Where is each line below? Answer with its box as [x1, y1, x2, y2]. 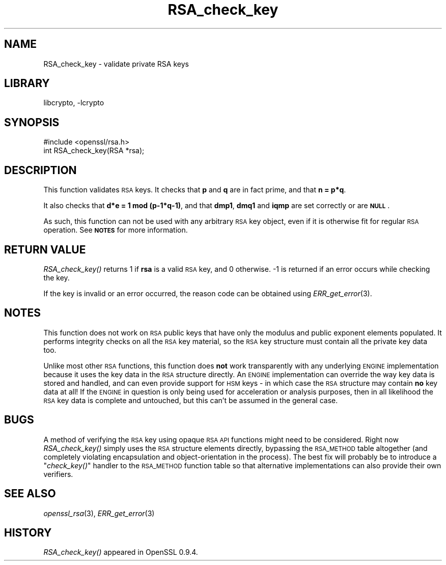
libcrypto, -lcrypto [43, 98, 104, 107]
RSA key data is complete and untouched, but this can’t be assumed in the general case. [43, 395, 338, 405]
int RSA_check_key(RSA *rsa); [43, 146, 145, 155]
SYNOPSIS [4, 116, 60, 129]
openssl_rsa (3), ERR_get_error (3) [43, 508, 155, 518]
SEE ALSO [4, 487, 56, 500]
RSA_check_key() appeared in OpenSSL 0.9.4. [43, 548, 198, 557]
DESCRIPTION [4, 163, 77, 177]
